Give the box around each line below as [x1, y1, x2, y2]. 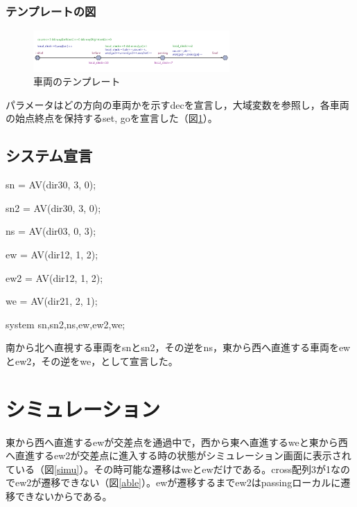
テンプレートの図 [6, 2, 96, 19]
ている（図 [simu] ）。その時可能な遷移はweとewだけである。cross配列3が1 [6, 461, 331, 476]
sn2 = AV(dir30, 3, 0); [6, 200, 101, 215]
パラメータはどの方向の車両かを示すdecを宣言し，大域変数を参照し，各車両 [6, 97, 349, 112]
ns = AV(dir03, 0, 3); [6, 224, 96, 238]
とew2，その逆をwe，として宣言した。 [6, 353, 178, 368]
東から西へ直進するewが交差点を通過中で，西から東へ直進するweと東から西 [6, 434, 348, 449]
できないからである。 [15, 489, 112, 504]
